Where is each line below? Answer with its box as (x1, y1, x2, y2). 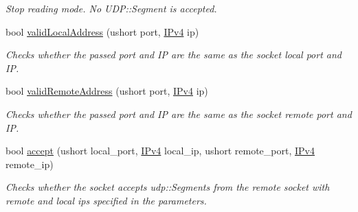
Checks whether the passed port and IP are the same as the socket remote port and (5, 106, 352, 121)
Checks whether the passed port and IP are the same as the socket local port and (5, 47, 342, 62)
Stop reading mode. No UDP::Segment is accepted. (5, 1, 217, 15)
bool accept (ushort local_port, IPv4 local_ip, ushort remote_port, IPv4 (5, 143, 315, 158)
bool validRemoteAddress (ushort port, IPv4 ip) (5, 84, 208, 98)
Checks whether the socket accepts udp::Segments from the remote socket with (5, 180, 330, 194)
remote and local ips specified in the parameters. (5, 193, 207, 207)
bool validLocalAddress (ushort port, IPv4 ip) (5, 24, 199, 38)
